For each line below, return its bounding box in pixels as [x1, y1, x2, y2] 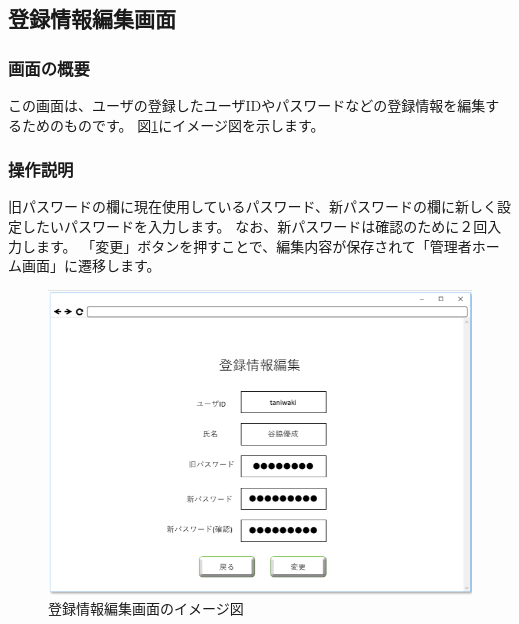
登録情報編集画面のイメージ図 [48, 598, 244, 619]
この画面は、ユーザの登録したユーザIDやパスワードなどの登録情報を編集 [8, 95, 486, 115]
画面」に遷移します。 [21, 255, 161, 276]
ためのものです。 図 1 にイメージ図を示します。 [21, 114, 325, 135]
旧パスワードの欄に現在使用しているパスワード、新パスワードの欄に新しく [8, 196, 498, 217]
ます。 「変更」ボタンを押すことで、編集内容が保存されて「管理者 [35, 235, 472, 256]
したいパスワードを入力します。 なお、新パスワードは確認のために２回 [21, 216, 488, 236]
